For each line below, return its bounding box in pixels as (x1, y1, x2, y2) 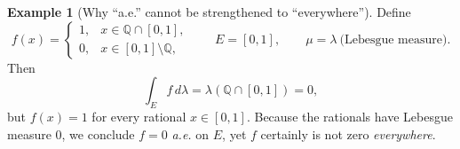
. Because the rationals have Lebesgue (246, 106, 453, 125)
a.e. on (171, 124, 210, 143)
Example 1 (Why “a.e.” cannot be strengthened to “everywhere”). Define (7, 3, 411, 20)
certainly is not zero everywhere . (260, 124, 436, 143)
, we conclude (61, 124, 135, 143)
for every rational (91, 106, 186, 125)
